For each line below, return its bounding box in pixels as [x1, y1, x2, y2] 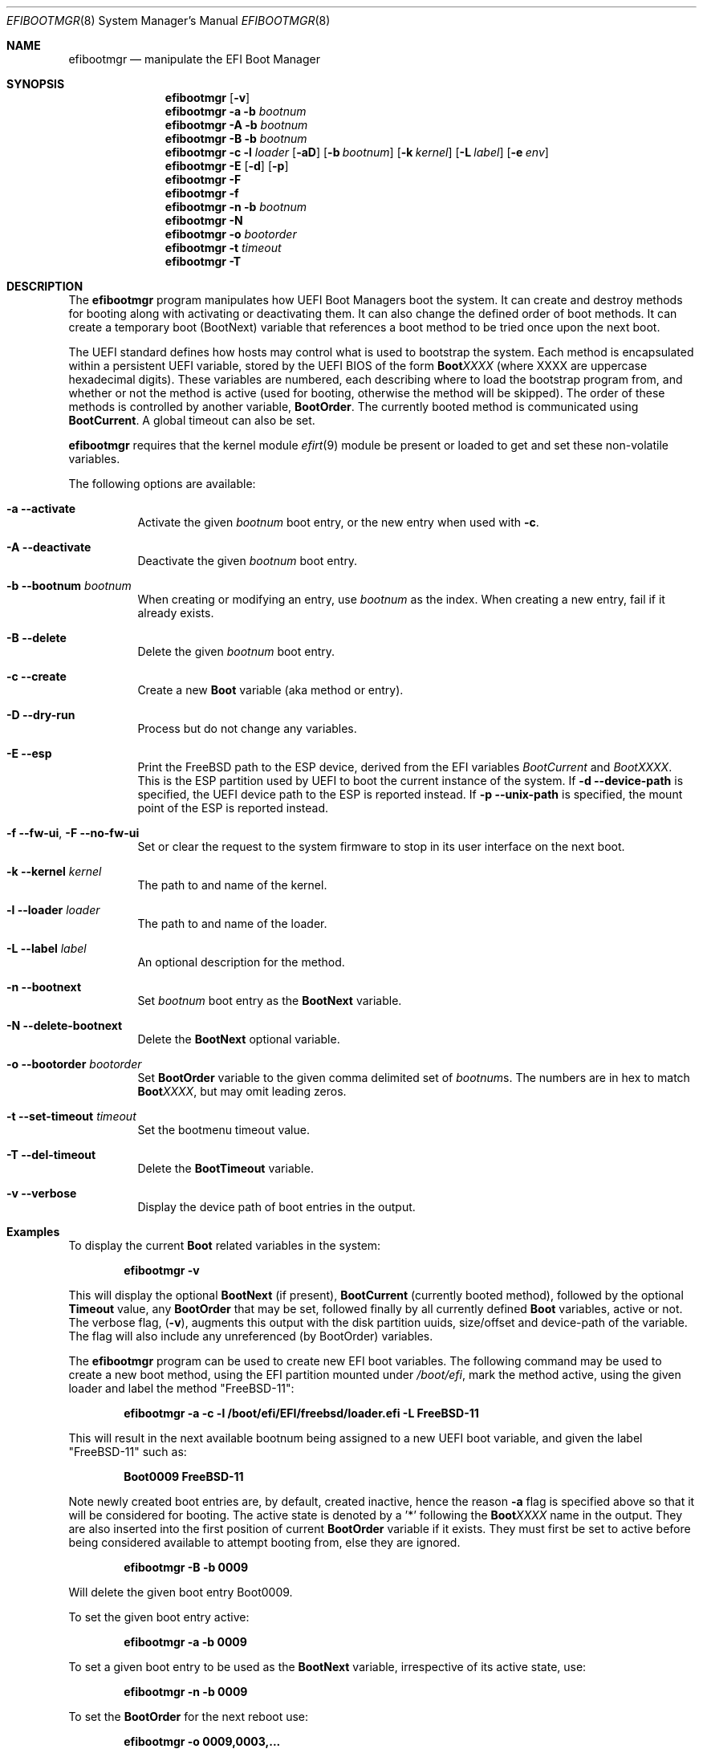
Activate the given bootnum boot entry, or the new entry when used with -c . [137, 515, 539, 529]
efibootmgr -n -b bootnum [165, 200, 307, 214]
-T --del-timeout [6, 1148, 96, 1161]
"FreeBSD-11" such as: [68, 1445, 187, 1458]
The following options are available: [68, 477, 256, 490]
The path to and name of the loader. [137, 917, 327, 930]
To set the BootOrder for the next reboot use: [68, 1710, 309, 1723]
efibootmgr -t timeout [165, 241, 282, 254]
